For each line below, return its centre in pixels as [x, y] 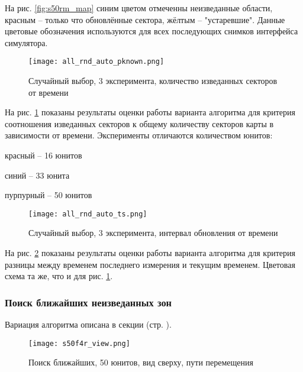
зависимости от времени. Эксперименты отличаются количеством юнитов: [139, 135]
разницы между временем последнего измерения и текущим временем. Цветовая [150, 264]
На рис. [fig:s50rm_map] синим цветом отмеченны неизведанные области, [139, 8]
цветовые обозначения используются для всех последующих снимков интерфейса [151, 31]
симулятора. [26, 42]
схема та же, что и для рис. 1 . [59, 276]
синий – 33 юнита [37, 175]
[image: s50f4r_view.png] [79, 343]
